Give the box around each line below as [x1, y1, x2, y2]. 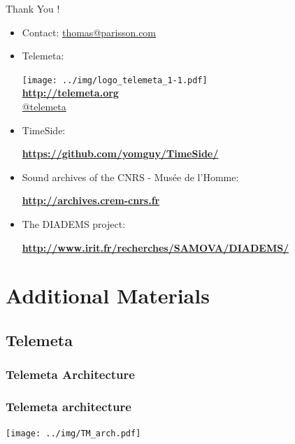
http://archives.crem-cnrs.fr [22, 193, 160, 208]
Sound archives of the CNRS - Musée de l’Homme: [22, 169, 239, 184]
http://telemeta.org [22, 85, 119, 100]
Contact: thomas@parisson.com [22, 24, 157, 39]
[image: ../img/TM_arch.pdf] [6, 429, 141, 439]
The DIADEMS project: [22, 217, 126, 231]
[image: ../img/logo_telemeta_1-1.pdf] [22, 75, 208, 85]
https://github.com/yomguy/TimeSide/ [22, 146, 219, 161]
